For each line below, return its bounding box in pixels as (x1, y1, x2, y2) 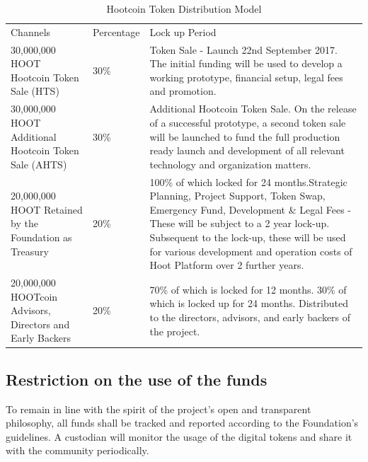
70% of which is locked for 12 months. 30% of (149, 282, 347, 296)
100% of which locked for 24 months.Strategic (149, 174, 347, 189)
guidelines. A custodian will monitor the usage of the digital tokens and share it (6, 429, 352, 444)
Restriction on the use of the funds (6, 368, 268, 390)
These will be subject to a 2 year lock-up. (149, 216, 330, 231)
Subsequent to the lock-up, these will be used (149, 229, 346, 244)
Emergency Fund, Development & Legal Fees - (149, 202, 352, 216)
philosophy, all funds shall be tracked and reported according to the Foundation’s (6, 415, 359, 430)
